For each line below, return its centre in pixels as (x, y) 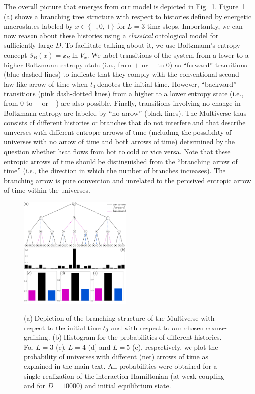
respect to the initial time (62, 327)
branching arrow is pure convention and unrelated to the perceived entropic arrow (127, 180)
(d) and (99, 346)
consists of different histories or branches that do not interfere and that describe (125, 122)
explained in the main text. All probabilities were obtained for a (120, 366)
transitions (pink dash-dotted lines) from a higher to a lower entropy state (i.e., (124, 93)
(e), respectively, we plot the (175, 346)
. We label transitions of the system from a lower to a (168, 54)
